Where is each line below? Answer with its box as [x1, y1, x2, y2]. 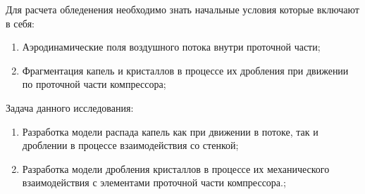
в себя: [6, 15, 35, 30]
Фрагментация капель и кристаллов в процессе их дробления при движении [22, 63, 349, 77]
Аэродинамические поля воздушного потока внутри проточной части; [22, 39, 321, 54]
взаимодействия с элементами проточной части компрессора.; [22, 175, 286, 190]
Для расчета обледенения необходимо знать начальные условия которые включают [6, 2, 359, 16]
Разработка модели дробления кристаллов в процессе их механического [22, 161, 330, 176]
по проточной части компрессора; [22, 77, 166, 91]
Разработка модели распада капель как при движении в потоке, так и [22, 124, 318, 138]
